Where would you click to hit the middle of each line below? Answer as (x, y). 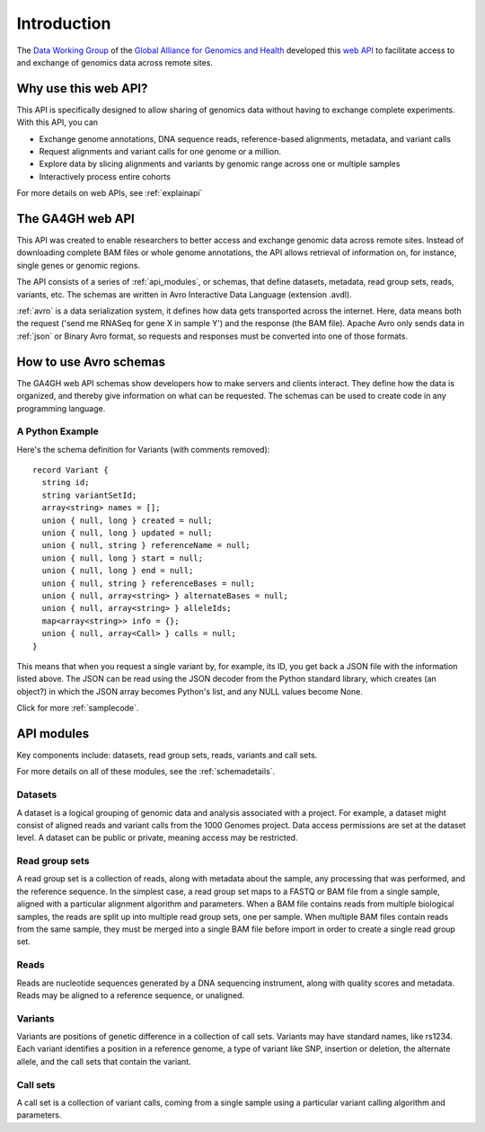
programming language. (61, 408)
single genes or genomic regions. (79, 265)
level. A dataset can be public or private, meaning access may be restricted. (157, 838)
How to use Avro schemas (91, 362)
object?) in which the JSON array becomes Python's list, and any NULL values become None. (190, 691)
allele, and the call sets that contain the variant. (104, 1061)
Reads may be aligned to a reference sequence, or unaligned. (131, 995)
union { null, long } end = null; (118, 571)
